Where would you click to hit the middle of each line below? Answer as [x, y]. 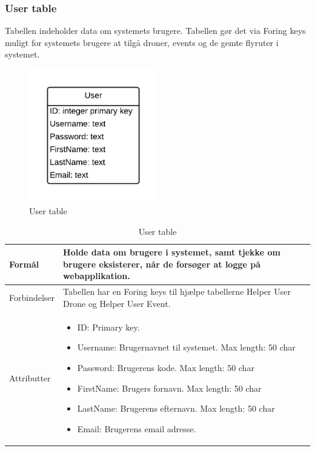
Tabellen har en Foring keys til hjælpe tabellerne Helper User [177, 291]
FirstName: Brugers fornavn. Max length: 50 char [169, 388]
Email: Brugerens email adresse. [137, 428]
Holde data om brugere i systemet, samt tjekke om [172, 252]
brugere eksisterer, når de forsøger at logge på [162, 264]
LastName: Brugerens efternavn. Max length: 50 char [176, 408]
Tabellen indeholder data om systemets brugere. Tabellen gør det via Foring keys [155, 31]
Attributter [30, 377]
